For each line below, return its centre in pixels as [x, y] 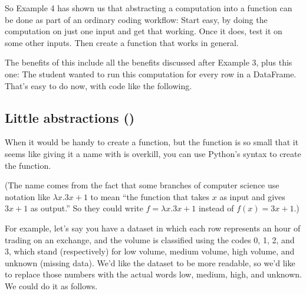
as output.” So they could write [87, 208]
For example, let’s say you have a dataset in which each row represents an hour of [153, 228]
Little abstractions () [70, 117]
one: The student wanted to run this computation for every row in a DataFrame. [151, 73]
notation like [28, 196]
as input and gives [252, 196]
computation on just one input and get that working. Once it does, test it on [144, 31]
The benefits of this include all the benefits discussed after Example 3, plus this [149, 62]
